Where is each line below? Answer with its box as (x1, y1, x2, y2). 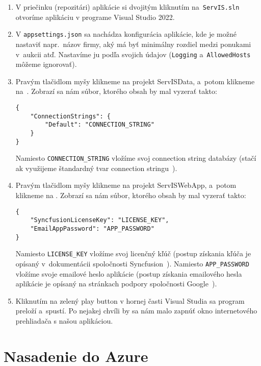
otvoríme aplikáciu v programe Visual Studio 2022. (15, 11, 175, 22)
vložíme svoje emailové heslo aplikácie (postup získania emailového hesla (15, 268, 242, 279)
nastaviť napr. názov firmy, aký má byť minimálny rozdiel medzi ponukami (15, 38, 251, 49)
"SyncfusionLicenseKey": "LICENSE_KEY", (30, 216, 169, 224)
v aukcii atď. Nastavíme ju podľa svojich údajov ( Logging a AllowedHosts (15, 48, 251, 59)
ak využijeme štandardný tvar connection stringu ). (15, 162, 177, 173)
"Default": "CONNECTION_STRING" (45, 121, 154, 129)
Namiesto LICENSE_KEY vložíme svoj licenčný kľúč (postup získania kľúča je (15, 248, 251, 259)
